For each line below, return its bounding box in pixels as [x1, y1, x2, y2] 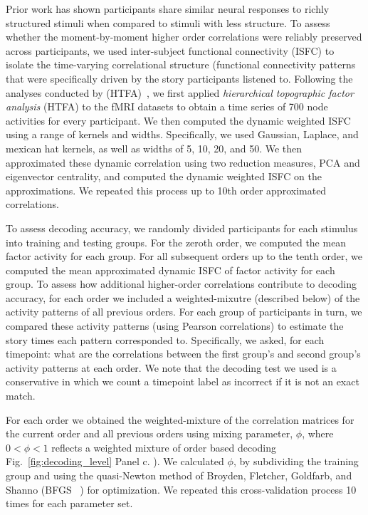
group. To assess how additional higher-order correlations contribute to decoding [6, 276, 357, 291]
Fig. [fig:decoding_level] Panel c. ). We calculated [6, 454, 224, 469]
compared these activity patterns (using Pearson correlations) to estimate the [6, 318, 344, 333]
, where [302, 426, 334, 441]
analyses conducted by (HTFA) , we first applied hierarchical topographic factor [6, 85, 354, 100]
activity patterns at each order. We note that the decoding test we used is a [6, 360, 337, 375]
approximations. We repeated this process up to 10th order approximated [6, 182, 327, 197]
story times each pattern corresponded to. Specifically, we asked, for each [6, 332, 325, 347]
